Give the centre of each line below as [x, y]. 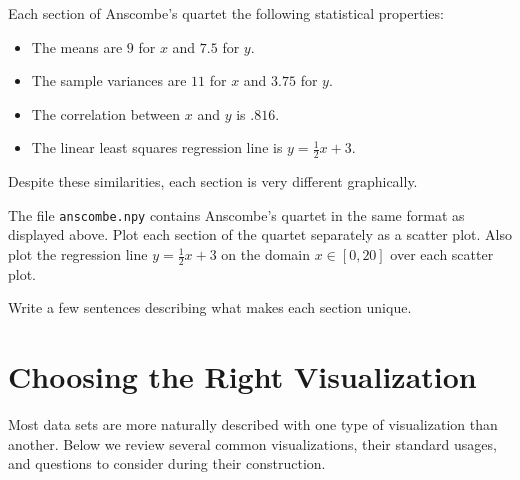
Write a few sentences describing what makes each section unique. [210, 307]
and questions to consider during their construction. [167, 463]
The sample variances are [109, 80]
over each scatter [442, 254]
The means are [77, 46]
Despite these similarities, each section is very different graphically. [213, 181]
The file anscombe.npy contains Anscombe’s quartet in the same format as [236, 214]
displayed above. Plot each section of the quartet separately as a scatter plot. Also [260, 234]
